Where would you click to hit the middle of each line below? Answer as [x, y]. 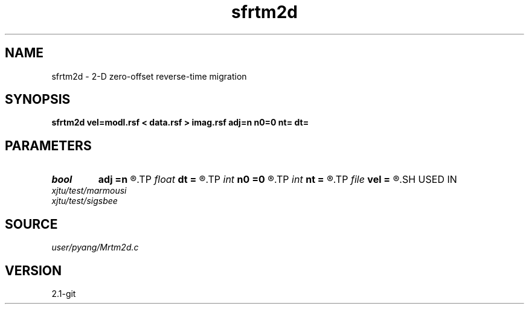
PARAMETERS [48, 145]
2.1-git [64, 293]
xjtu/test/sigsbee [85, 201]
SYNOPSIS [38, 100]
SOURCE [31, 224]
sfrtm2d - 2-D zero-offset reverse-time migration [149, 76]
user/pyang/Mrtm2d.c [95, 247]
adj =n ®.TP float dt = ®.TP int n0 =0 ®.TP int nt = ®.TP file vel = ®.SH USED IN [277, 180]
